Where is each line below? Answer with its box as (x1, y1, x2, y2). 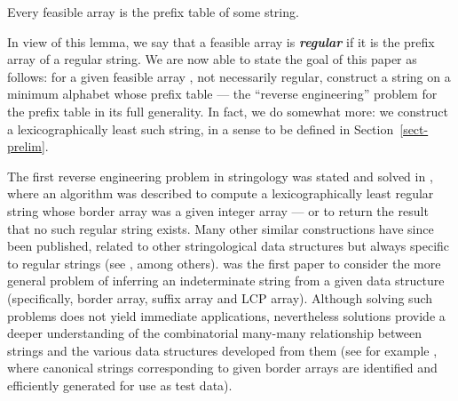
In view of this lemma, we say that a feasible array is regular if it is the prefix (7, 32, 435, 51)
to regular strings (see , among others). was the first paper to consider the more (7, 253, 441, 272)
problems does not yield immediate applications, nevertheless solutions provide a (7, 306, 446, 325)
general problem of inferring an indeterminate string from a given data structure (7, 271, 445, 290)
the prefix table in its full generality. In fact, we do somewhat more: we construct (7, 101, 448, 120)
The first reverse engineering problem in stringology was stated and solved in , (7, 166, 433, 185)
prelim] (7, 137, 45, 156)
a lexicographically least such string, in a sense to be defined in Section (7, 119, 394, 138)
